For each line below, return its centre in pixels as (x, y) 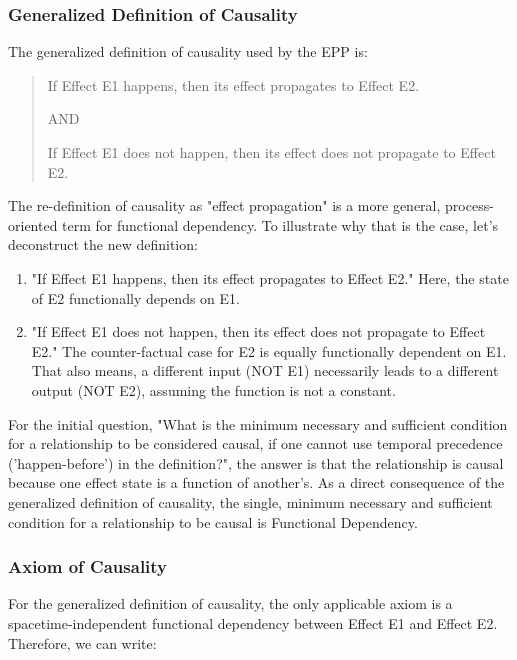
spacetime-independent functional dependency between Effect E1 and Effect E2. (253, 622)
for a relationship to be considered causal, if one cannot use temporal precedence (255, 443)
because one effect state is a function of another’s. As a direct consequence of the (256, 482)
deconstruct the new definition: (103, 244)
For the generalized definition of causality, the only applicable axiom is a (230, 603)
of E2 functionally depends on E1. (135, 297)
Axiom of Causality (88, 566)
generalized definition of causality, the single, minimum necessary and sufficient (250, 501)
